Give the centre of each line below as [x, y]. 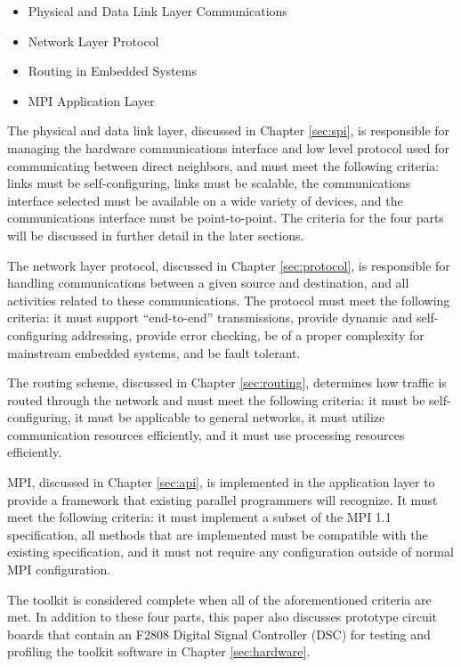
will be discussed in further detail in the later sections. [156, 235]
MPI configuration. [59, 569]
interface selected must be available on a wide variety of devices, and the [205, 200]
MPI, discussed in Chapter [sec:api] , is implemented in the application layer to [221, 482]
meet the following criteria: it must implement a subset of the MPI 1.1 [199, 517]
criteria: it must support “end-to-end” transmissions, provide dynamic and [210, 317]
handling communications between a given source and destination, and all [208, 283]
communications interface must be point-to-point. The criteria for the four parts [226, 218]
